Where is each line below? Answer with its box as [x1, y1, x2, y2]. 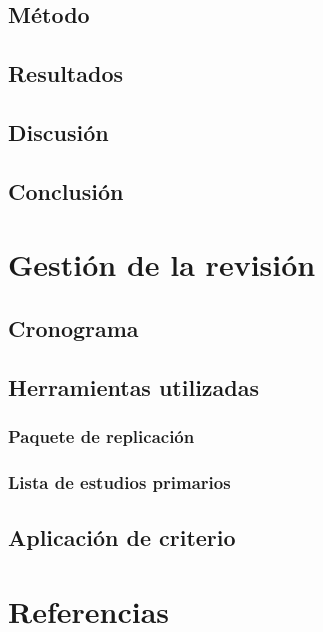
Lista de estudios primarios [8, 469, 231, 494]
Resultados [8, 58, 123, 89]
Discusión [8, 116, 109, 147]
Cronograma [8, 312, 139, 343]
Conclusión [8, 175, 124, 206]
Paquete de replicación [8, 423, 195, 448]
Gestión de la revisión [8, 244, 316, 285]
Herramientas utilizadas [8, 371, 260, 402]
